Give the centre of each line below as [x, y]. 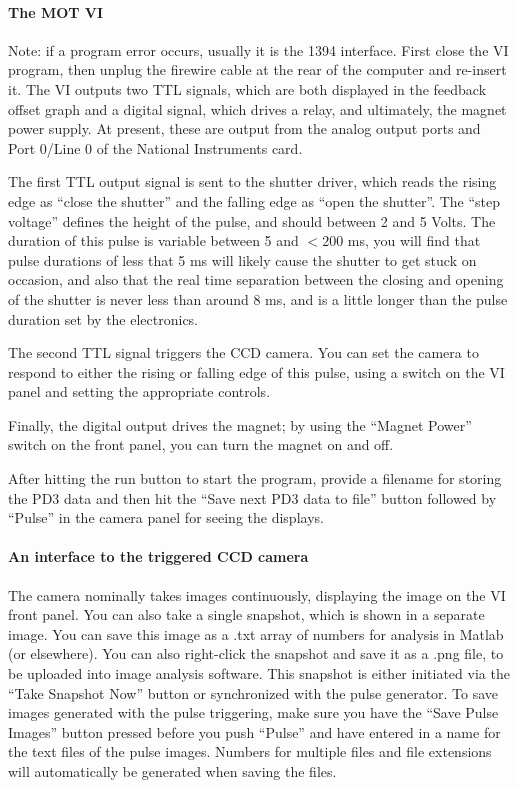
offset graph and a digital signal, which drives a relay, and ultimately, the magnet [257, 108]
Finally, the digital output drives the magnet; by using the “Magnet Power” [240, 424]
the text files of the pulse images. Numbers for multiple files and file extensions [250, 751]
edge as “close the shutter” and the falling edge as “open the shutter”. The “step [254, 200]
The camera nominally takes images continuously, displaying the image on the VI [257, 594]
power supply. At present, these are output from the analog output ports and [244, 128]
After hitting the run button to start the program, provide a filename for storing [255, 478]
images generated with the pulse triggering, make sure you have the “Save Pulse [253, 712]
